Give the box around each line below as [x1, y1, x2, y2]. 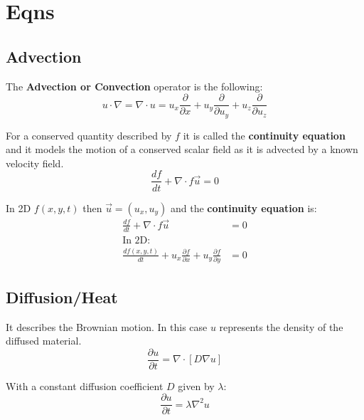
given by [178, 378, 215, 393]
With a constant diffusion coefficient [6, 378, 164, 393]
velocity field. [6, 155, 64, 170]
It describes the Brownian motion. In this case [6, 319, 208, 334]
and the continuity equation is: [171, 200, 317, 215]
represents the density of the [219, 319, 343, 334]
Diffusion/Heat [6, 285, 118, 308]
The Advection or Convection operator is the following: [6, 78, 263, 93]
